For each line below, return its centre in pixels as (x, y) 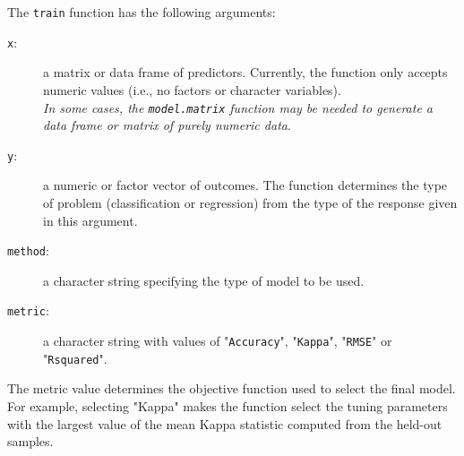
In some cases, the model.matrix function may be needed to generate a (238, 107)
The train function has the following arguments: (142, 12)
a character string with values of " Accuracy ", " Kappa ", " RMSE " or (218, 341)
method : (28, 250)
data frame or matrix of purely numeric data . (167, 125)
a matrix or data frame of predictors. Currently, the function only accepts (245, 72)
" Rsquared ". (75, 358)
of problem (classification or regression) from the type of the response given (250, 202)
